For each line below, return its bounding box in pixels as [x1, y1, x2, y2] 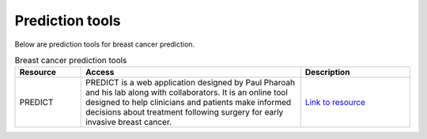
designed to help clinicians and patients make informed [85, 97, 292, 108]
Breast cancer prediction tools [14, 55, 127, 66]
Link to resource [304, 97, 366, 108]
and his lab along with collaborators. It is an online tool [85, 87, 289, 98]
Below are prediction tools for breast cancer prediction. [14, 39, 195, 49]
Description [304, 67, 350, 78]
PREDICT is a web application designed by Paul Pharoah [85, 77, 296, 88]
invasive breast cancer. [85, 117, 172, 128]
